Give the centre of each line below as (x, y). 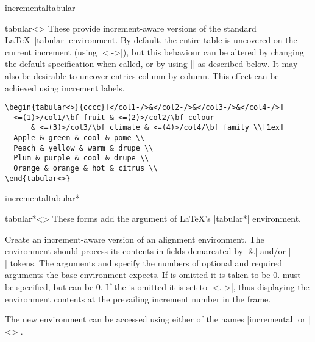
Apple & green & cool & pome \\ (79, 138)
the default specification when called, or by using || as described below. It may (151, 64)
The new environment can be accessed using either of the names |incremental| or (155, 319)
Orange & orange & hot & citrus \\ (86, 169)
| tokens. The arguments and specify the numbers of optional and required (144, 262)
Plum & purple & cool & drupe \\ (81, 158)
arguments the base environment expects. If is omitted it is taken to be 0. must (153, 275)
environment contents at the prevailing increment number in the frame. (138, 298)
